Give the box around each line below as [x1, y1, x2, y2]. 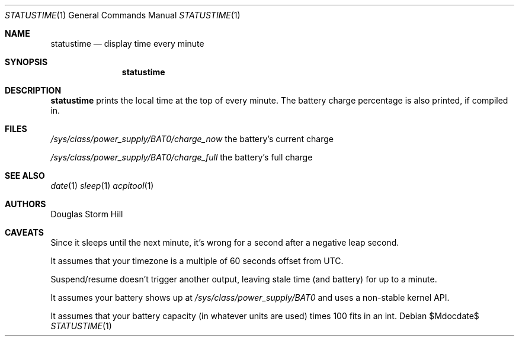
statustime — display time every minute [50, 38, 204, 49]
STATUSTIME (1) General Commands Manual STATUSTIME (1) [5, 10, 241, 20]
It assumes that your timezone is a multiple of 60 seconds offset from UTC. [50, 256, 344, 266]
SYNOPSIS [5, 57, 48, 67]
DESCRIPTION [5, 85, 62, 95]
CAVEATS [5, 227, 44, 237]
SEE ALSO [5, 170, 45, 181]
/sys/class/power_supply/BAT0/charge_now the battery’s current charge [50, 134, 334, 144]
